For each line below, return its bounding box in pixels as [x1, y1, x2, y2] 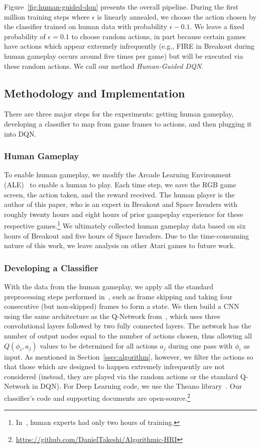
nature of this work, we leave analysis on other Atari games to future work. [4, 240, 235, 251]
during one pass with [168, 340, 233, 351]
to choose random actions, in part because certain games [71, 31, 246, 41]
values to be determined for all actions [40, 340, 158, 351]
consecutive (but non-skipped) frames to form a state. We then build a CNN [4, 301, 239, 311]
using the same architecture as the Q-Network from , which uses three [4, 310, 221, 321]
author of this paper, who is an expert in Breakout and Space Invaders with [4, 199, 237, 209]
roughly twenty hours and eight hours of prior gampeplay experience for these [4, 208, 243, 219]
